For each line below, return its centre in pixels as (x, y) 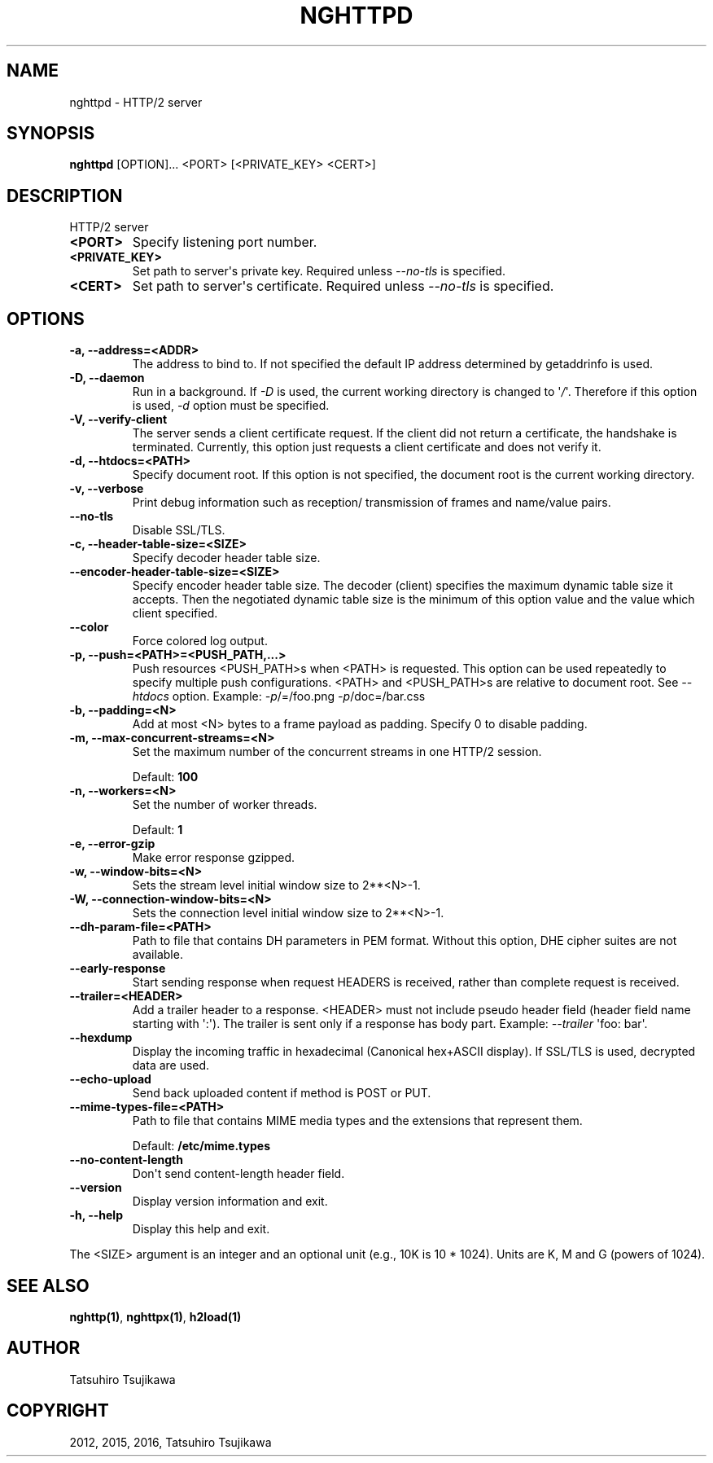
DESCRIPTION (65, 196)
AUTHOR (44, 1348)
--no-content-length (126, 1160)
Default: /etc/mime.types (201, 1146)
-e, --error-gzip (112, 844)
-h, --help (96, 1215)
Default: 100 (165, 777)
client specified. (175, 613)
